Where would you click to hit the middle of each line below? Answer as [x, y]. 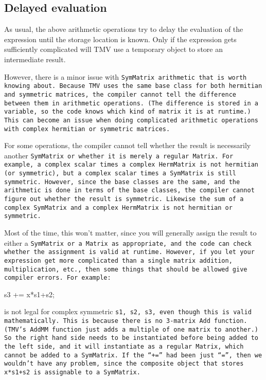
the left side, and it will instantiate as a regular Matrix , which [124, 347]
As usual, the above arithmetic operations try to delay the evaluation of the [124, 29]
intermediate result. [35, 59]
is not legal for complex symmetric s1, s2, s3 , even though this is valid [128, 311]
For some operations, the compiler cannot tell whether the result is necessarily [128, 145]
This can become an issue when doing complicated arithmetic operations [131, 120]
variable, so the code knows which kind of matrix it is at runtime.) [128, 112]
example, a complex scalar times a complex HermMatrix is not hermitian [131, 165]
